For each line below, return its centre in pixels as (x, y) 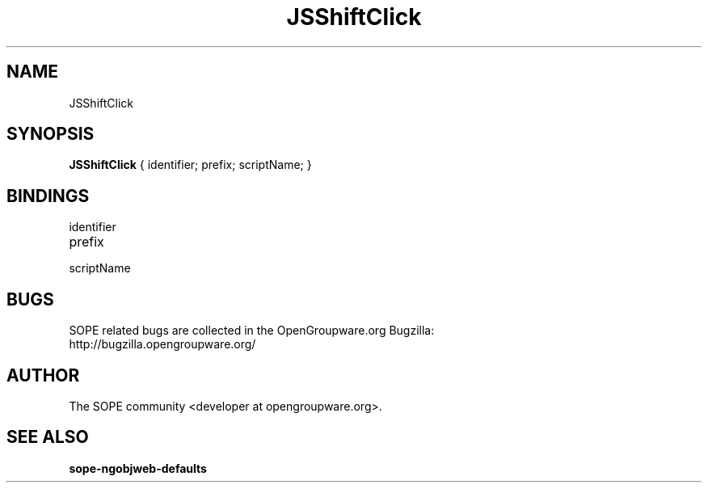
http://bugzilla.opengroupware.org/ (162, 344)
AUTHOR (43, 375)
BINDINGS (48, 196)
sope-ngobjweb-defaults (138, 468)
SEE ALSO (48, 437)
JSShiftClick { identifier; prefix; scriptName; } (190, 165)
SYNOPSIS (51, 134)
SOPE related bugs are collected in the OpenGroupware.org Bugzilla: (252, 331)
